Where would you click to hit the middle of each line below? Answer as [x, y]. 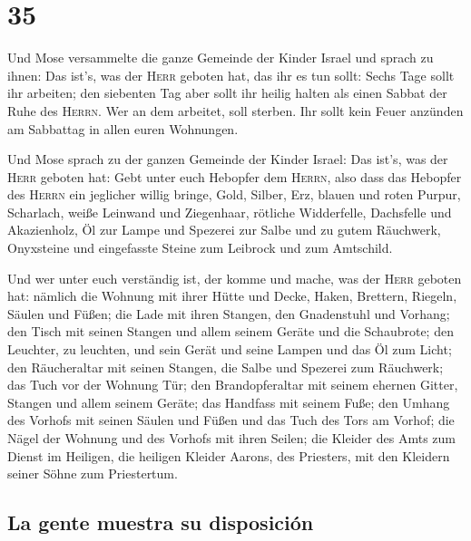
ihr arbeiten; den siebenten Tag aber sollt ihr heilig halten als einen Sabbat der [227, 93]
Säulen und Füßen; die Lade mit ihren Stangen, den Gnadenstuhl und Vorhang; [229, 313]
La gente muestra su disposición [161, 522]
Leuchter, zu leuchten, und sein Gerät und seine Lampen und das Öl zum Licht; [230, 349]
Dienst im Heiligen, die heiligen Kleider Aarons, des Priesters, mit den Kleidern [229, 455]
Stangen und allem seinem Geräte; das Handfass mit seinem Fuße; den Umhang [229, 402]
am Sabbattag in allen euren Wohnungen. [123, 128]
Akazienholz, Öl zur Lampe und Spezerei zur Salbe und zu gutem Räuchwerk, [224, 230]
